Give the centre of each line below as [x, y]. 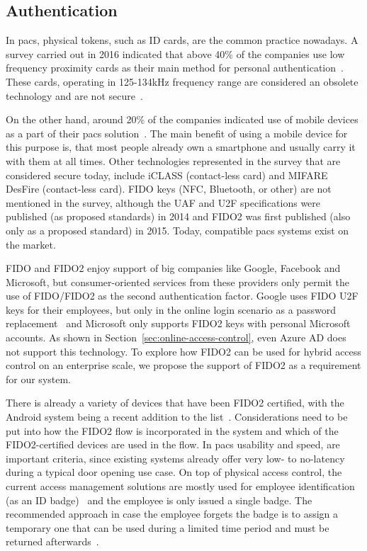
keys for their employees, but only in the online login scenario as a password [171, 309]
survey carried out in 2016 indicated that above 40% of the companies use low [175, 53]
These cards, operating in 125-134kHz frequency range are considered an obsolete [182, 81]
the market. [31, 244]
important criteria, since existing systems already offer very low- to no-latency [175, 458]
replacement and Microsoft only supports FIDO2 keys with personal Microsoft [178, 323]
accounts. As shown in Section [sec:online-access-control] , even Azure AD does [176, 337]
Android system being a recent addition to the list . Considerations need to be [177, 417]
